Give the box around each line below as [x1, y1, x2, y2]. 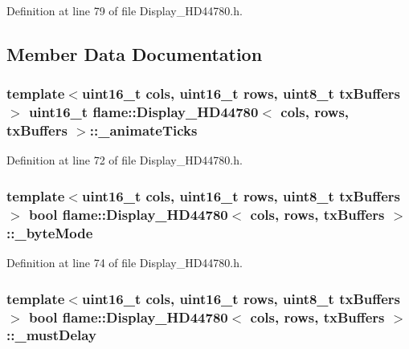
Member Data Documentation [6, 41, 263, 66]
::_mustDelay [6, 325, 96, 345]
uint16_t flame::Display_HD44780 [28, 102, 259, 122]
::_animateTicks [89, 120, 198, 140]
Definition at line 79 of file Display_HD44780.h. [6, 2, 243, 18]
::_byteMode [6, 222, 93, 242]
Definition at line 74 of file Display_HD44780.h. [6, 254, 243, 271]
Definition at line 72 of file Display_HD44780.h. [6, 152, 243, 168]
